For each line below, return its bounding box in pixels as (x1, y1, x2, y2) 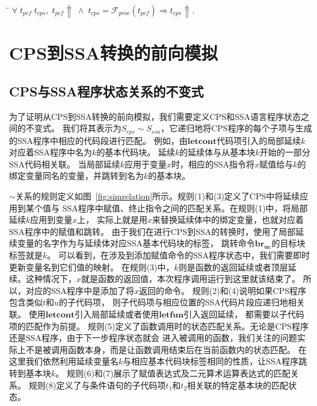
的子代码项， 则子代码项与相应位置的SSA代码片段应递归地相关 (59, 296, 305, 308)
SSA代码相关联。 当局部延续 (9, 157, 120, 170)
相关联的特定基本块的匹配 (187, 378, 289, 391)
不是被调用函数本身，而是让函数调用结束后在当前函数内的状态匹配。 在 (25, 343, 307, 355)
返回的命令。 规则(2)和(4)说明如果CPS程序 (139, 284, 306, 296)
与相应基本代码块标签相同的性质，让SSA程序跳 (123, 355, 307, 367)
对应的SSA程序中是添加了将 (25, 284, 135, 296)
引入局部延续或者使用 (75, 307, 159, 320)
